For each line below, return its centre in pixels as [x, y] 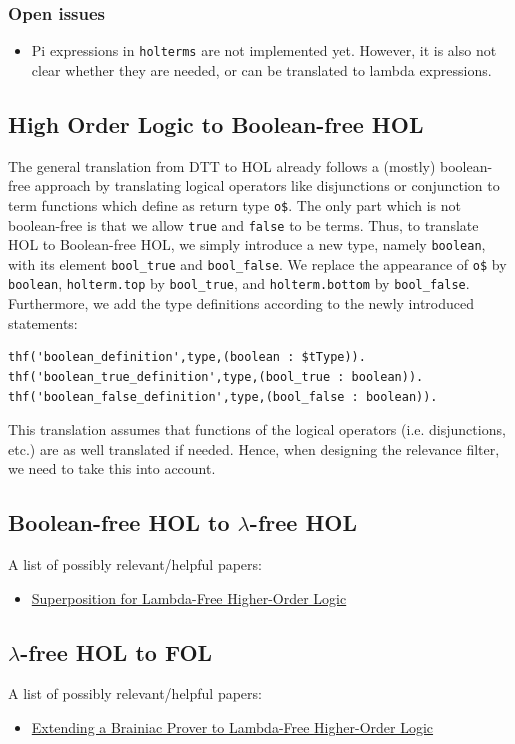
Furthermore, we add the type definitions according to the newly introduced [241, 303]
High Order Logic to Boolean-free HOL [216, 123]
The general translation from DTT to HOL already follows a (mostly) [222, 165]
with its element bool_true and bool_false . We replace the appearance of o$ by [257, 263]
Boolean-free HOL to [119, 522]
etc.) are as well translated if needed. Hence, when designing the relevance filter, [254, 448]
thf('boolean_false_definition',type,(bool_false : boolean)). [223, 396]
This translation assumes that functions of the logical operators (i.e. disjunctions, [257, 429]
